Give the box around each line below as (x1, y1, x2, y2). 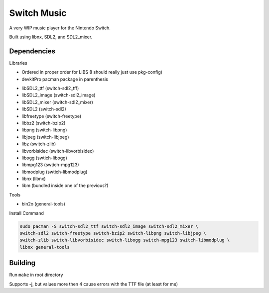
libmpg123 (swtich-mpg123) (21, 162, 79, 168)
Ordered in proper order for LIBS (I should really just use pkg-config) (21, 69, 163, 75)
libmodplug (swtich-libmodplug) (21, 169, 88, 175)
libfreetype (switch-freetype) (21, 113, 82, 119)
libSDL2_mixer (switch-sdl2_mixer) (21, 99, 93, 105)
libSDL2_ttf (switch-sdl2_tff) (21, 85, 79, 92)
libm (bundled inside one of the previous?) (21, 183, 109, 189)
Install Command (9, 210, 44, 216)
